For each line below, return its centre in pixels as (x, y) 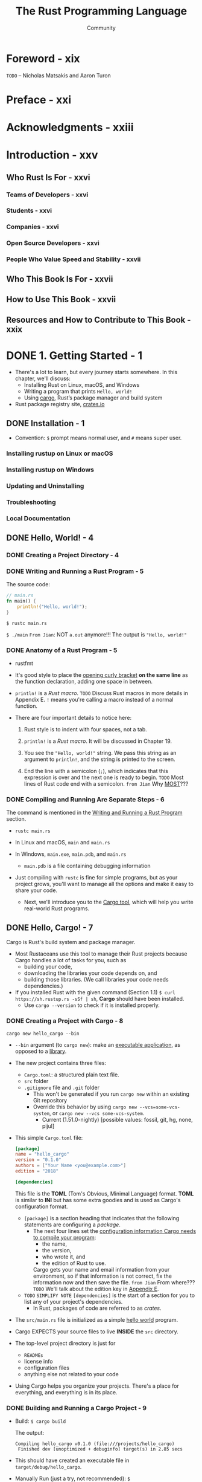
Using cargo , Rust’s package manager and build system (93, 398)
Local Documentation (38, 518)
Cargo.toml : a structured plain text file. (71, 1075)
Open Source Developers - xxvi (53, 243)
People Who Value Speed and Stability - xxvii (74, 259)
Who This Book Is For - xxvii (60, 279)
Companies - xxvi (33, 227)
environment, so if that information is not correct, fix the (103, 1276)
